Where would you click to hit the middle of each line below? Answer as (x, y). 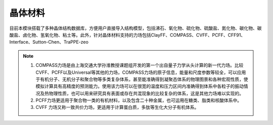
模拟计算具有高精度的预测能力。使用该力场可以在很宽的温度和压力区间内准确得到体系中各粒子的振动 (140, 86)
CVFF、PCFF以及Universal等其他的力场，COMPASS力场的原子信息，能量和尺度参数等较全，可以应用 (141, 72)
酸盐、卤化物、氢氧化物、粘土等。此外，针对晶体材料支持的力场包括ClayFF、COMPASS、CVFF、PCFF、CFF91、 (127, 35)
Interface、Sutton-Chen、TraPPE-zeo (49, 42)
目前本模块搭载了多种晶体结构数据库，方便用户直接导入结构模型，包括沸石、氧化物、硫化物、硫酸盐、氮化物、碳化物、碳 (135, 28)
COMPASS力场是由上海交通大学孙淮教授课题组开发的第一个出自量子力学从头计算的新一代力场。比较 (140, 65)
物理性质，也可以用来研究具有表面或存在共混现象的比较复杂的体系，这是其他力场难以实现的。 (146, 93)
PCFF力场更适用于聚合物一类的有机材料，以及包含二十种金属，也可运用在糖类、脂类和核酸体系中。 (139, 100)
